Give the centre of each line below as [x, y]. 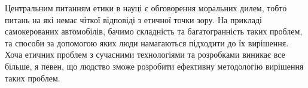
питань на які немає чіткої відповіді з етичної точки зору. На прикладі [133, 19]
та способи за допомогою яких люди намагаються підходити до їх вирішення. [147, 43]
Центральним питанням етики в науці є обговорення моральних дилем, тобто [146, 8]
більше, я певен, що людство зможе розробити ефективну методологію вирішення [154, 66]
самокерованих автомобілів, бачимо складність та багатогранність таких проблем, [154, 31]
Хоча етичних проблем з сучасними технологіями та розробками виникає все [145, 54]
